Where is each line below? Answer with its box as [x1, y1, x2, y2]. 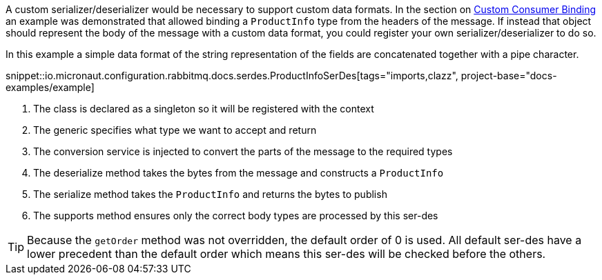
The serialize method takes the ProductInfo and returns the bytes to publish [33, 188, 387, 200]
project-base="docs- [460, 70, 557, 81]
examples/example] [6, 81, 95, 93]
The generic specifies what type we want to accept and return [33, 124, 317, 136]
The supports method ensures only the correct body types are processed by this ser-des [33, 210, 438, 221]
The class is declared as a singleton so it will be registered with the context [33, 103, 374, 114]
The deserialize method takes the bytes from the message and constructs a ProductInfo [33, 167, 444, 179]
